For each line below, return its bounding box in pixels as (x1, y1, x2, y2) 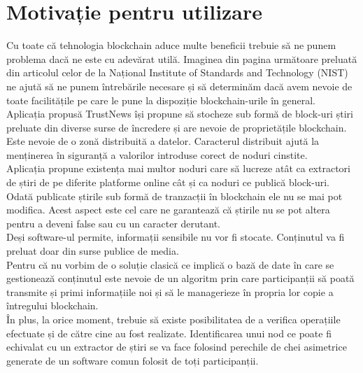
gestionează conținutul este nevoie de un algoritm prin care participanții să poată (6, 271, 355, 286)
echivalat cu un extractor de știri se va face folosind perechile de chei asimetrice (6, 339, 347, 354)
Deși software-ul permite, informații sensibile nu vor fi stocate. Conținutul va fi (6, 230, 345, 244)
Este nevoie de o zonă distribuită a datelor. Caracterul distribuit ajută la (6, 134, 320, 148)
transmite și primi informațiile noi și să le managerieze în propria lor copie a (6, 284, 334, 299)
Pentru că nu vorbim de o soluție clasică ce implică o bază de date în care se (6, 257, 334, 272)
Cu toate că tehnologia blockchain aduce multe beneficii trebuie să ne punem (6, 38, 336, 52)
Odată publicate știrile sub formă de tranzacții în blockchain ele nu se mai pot (6, 188, 343, 203)
